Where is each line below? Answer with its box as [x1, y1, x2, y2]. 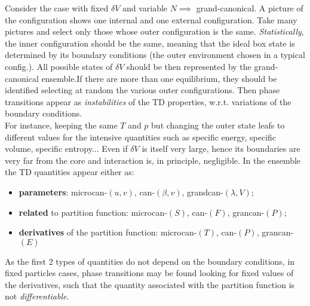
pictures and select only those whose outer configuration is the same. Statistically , [5, 25, 304, 38]
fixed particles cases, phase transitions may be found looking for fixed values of [5, 267, 294, 279]
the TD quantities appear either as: [5, 166, 134, 178]
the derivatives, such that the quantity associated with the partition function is [5, 278, 295, 290]
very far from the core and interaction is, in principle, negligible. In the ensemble [5, 154, 301, 166]
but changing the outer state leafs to [151, 118, 285, 131]
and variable [122, 2, 168, 14]
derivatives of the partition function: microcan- [19, 226, 197, 238]
